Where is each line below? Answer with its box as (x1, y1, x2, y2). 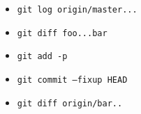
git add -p (17, 51, 68, 62)
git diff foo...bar (17, 28, 107, 38)
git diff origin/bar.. (17, 98, 123, 108)
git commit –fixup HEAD (17, 74, 128, 85)
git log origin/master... (17, 5, 138, 15)
